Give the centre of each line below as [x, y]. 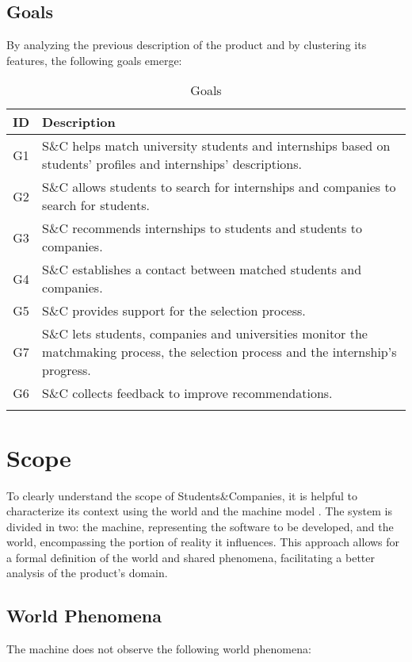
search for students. [96, 205]
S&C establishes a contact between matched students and [202, 270]
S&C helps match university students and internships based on [216, 146]
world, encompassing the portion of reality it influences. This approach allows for [203, 542]
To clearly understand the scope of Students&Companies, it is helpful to [182, 495]
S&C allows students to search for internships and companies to [219, 187]
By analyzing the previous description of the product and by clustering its [187, 45]
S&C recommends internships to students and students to [202, 228]
